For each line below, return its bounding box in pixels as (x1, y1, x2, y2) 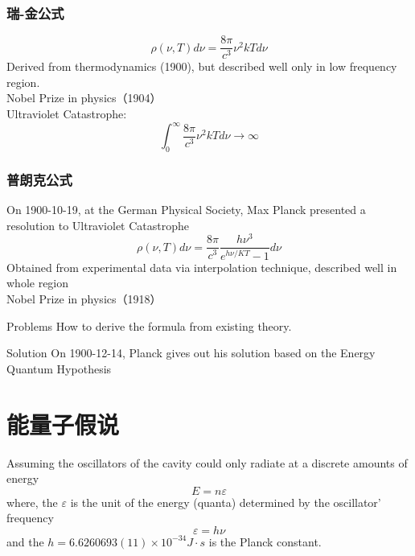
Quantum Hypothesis (6, 360, 112, 377)
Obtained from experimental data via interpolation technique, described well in (6, 258, 397, 275)
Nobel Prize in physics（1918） (6, 290, 162, 307)
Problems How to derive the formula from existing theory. (6, 317, 292, 334)
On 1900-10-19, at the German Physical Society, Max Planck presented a (6, 201, 366, 218)
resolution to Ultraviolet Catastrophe (6, 216, 190, 233)
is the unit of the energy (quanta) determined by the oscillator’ (70, 493, 381, 510)
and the (6, 533, 44, 550)
